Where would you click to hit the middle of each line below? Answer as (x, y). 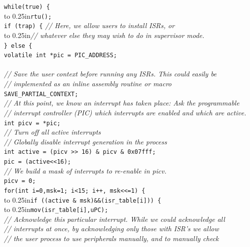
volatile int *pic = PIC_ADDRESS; (61, 55)
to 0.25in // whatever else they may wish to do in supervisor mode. (104, 35)
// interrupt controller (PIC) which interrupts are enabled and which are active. (125, 112)
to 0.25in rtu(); (28, 16)
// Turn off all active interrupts (53, 132)
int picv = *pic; (32, 123)
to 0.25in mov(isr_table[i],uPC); (56, 209)
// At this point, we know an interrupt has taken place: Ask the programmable (122, 103)
